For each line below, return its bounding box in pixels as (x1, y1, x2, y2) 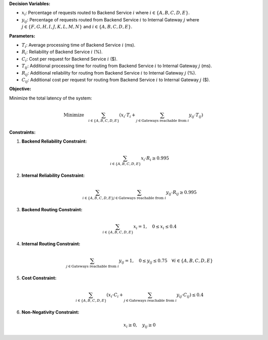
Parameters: (9, 33, 36, 39)
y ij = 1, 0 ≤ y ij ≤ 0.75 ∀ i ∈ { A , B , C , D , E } (119, 257, 213, 264)
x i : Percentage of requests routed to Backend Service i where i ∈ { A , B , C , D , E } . (21, 10, 190, 17)
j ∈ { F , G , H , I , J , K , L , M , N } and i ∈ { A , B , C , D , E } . (21, 24, 133, 30)
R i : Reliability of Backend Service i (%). (21, 49, 103, 56)
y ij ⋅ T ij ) (189, 112, 203, 119)
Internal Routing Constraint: (21, 241, 80, 247)
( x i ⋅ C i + (106, 292, 124, 299)
